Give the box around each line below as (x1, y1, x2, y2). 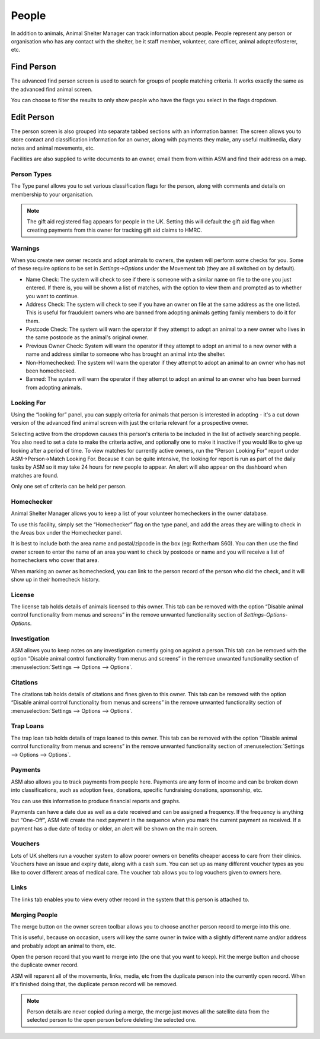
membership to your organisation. (11, 191, 94, 198)
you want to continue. (25, 292, 79, 299)
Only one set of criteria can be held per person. (11, 483, 127, 490)
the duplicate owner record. (11, 961, 79, 968)
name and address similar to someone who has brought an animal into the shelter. (25, 350, 226, 358)
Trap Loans (11, 722, 44, 730)
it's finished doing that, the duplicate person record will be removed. (11, 981, 178, 988)
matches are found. (11, 472, 59, 479)
